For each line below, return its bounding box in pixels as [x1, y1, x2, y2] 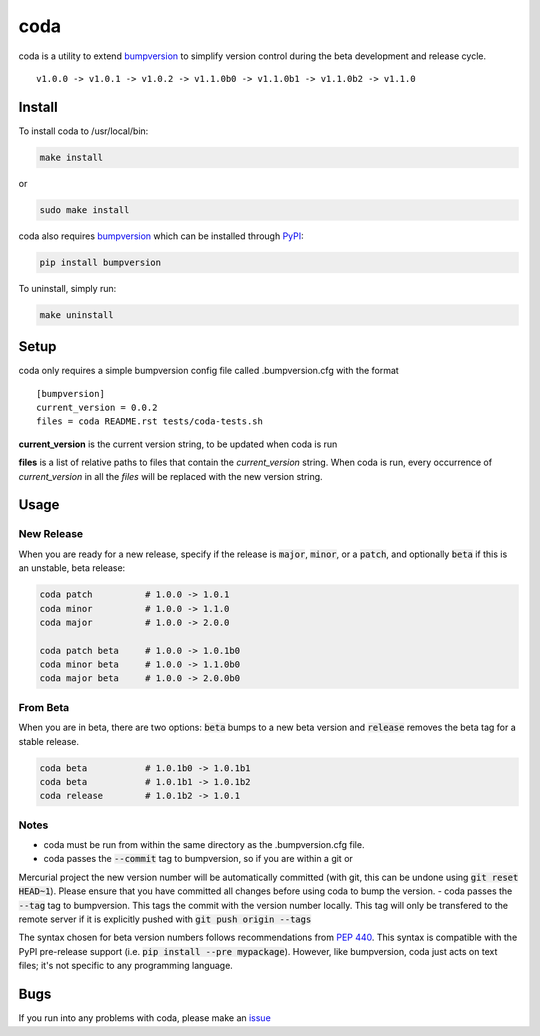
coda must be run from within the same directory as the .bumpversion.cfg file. [43, 839, 365, 851]
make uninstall [39, 309, 114, 320]
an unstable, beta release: [18, 562, 126, 574]
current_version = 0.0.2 [36, 402, 158, 414]
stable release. [18, 735, 80, 747]
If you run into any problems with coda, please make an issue [18, 1012, 272, 1024]
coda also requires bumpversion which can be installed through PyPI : [18, 230, 304, 242]
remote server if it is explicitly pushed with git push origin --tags [18, 913, 312, 925]
